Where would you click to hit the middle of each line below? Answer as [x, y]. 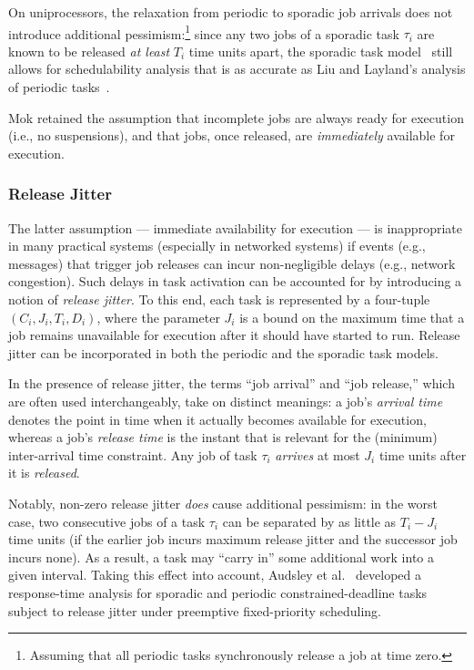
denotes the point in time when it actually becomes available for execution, [217, 419]
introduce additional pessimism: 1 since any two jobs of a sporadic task [204, 32]
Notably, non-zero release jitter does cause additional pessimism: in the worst [223, 503]
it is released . [44, 473]
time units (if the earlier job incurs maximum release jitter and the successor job [233, 539]
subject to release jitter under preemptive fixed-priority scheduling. [195, 610]
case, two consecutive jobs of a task [107, 521]
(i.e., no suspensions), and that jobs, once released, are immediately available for [232, 135]
